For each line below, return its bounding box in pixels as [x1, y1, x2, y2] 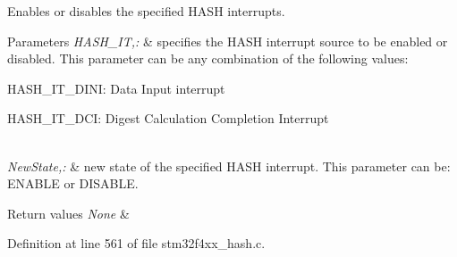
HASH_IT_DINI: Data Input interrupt [7, 79, 225, 97]
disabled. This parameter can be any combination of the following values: [7, 49, 409, 68]
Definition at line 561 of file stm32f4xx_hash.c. [7, 234, 266, 253]
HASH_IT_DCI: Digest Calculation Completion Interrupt [7, 109, 329, 128]
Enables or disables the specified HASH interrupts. [7, 2, 285, 20]
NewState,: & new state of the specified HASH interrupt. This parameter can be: [7, 156, 451, 175]
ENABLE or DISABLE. [7, 174, 139, 193]
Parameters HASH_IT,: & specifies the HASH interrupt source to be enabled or [7, 31, 448, 50]
